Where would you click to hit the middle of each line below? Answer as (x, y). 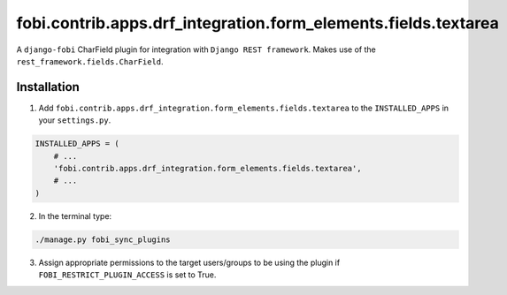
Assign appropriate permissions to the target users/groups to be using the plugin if (189, 262)
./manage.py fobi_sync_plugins (103, 239)
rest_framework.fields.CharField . (90, 61)
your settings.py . (75, 120)
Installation (48, 87)
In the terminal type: (75, 216)
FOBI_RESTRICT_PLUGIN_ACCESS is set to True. (127, 275)
